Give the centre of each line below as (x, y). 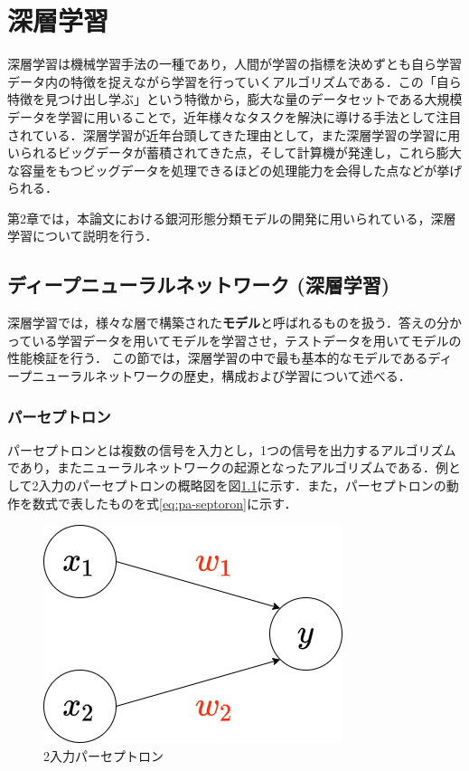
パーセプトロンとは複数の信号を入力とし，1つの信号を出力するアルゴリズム (232, 449)
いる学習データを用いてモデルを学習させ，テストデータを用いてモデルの (247, 340)
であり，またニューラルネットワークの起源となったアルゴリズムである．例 (228, 467)
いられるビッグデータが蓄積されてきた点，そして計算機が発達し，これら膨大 (234, 152)
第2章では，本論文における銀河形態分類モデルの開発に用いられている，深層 (232, 218)
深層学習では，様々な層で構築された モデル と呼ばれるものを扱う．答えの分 (228, 323)
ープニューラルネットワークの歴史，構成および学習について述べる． (209, 376)
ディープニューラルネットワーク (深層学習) (199, 285)
